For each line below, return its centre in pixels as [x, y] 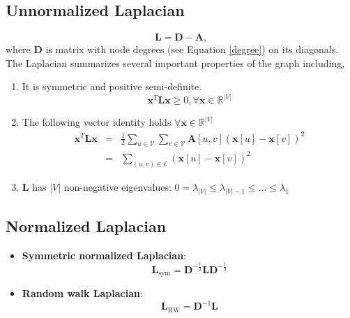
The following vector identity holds [97, 122]
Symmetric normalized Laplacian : [104, 255]
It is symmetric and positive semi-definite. [112, 86]
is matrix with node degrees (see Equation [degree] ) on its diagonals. [192, 49]
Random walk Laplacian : [82, 293]
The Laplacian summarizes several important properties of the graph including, [175, 63]
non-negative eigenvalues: [117, 186]
